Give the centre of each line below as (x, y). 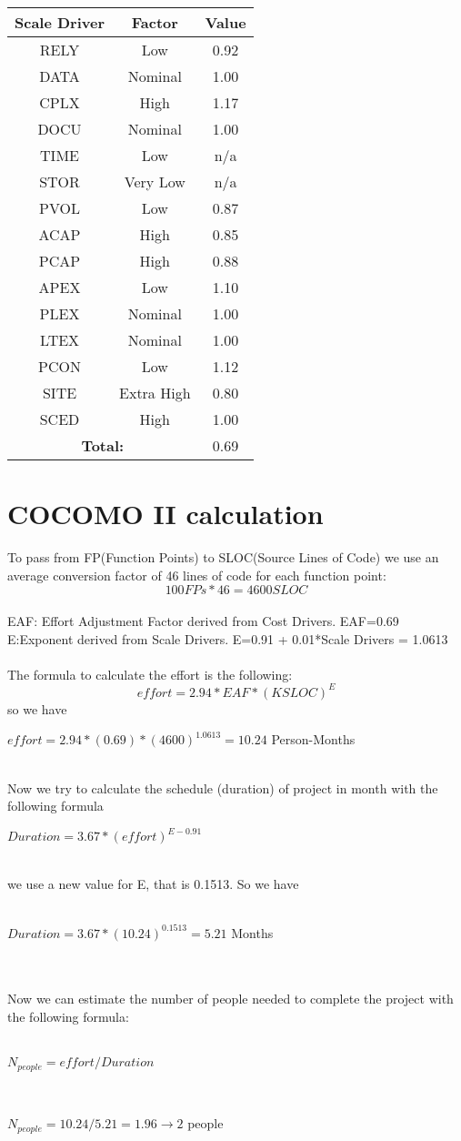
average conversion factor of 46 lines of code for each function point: (197, 575)
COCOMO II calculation (165, 514)
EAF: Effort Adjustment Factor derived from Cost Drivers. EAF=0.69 (203, 620)
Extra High (155, 393)
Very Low (155, 182)
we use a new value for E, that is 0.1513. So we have (153, 883)
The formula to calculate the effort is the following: (150, 674)
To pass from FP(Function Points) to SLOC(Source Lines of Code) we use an (223, 557)
